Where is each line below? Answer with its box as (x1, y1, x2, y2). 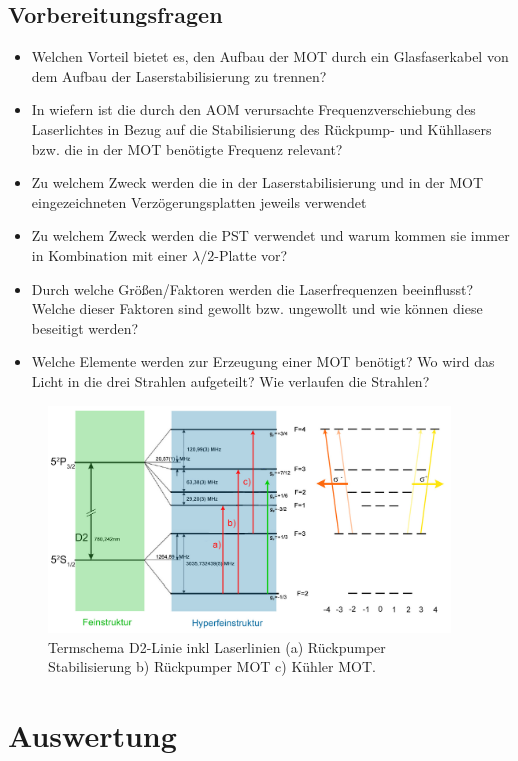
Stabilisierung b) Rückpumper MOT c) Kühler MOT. (48, 656, 376, 677)
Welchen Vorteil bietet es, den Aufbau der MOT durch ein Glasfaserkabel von (31, 46, 509, 67)
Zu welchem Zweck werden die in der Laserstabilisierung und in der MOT (31, 172, 484, 193)
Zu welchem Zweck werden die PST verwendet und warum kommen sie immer (31, 225, 510, 246)
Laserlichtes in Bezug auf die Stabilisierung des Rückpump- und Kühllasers (31, 118, 492, 139)
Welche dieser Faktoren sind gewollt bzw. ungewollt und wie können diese (31, 298, 483, 319)
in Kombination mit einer (31, 244, 188, 265)
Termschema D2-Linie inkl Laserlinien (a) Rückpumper (48, 636, 386, 657)
